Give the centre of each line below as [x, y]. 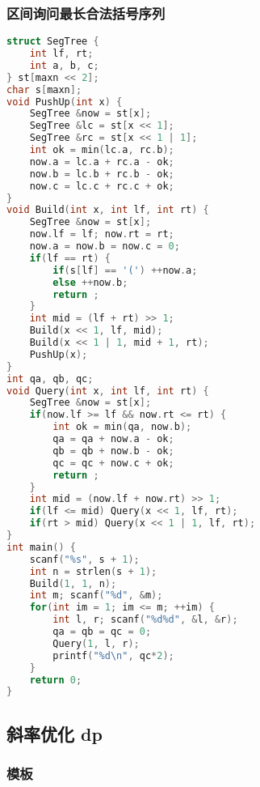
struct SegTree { [53, 42]
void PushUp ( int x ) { [65, 102]
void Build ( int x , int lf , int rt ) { [108, 210]
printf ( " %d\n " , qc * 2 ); [113, 655]
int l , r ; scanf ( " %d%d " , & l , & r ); [145, 620]
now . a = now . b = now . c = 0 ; [105, 247]
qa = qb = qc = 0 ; [102, 632]
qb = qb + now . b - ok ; [113, 451]
